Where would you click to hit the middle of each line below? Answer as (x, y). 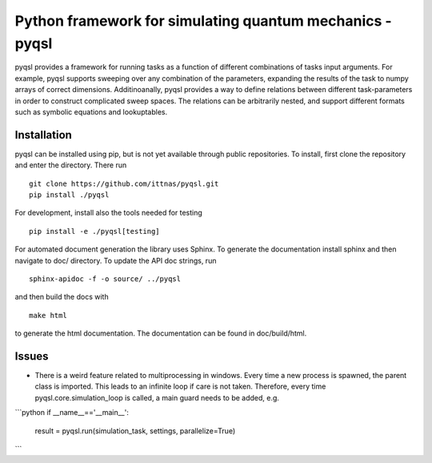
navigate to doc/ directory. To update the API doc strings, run (116, 260)
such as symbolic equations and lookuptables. (91, 111)
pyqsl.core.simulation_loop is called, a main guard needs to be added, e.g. (157, 397)
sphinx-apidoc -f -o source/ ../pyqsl (105, 279)
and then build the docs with (62, 297)
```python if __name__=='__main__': (72, 413)
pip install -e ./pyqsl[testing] (94, 231)
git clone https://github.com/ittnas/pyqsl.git (124, 183)
